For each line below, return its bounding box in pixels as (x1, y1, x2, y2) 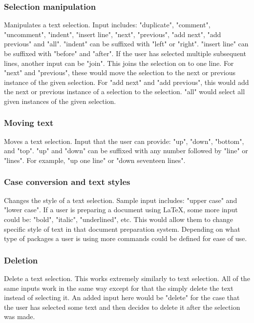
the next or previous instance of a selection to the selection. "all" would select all (4, 86, 245, 97)
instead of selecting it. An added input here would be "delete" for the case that (4, 292, 240, 303)
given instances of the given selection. (4, 96, 116, 106)
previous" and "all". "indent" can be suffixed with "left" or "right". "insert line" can (4, 39, 249, 49)
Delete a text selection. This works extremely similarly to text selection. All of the (4, 273, 250, 283)
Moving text (4, 117, 54, 129)
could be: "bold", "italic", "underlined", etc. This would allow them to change (4, 214, 233, 224)
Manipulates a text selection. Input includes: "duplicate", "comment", (4, 20, 211, 30)
